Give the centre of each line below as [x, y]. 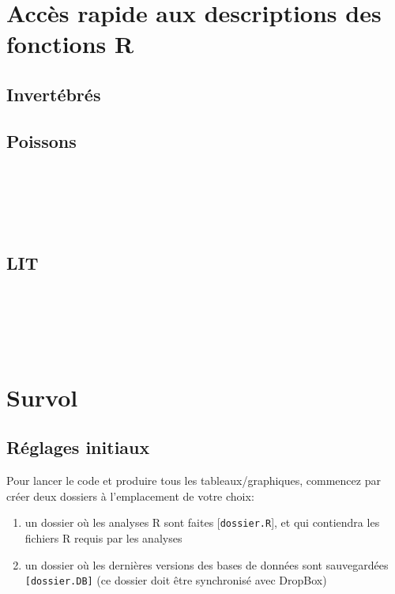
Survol [42, 397]
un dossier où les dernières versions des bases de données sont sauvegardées [207, 564]
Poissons [41, 140]
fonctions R [70, 44]
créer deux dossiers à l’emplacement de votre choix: [130, 496]
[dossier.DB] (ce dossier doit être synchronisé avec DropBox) [176, 580]
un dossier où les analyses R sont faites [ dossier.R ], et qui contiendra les [202, 522]
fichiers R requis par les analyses [103, 537]
